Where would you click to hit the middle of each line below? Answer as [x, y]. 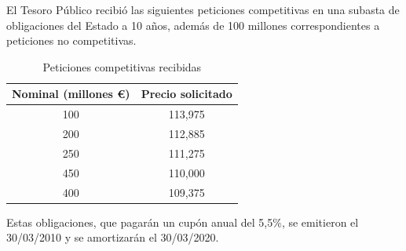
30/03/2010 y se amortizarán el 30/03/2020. [113, 237]
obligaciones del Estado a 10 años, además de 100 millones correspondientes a [193, 25]
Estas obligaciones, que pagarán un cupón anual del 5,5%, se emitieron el [183, 222]
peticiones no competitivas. [71, 40]
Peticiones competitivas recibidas [122, 66]
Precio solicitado [187, 94]
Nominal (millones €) [71, 94]
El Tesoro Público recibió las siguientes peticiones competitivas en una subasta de [203, 9]
